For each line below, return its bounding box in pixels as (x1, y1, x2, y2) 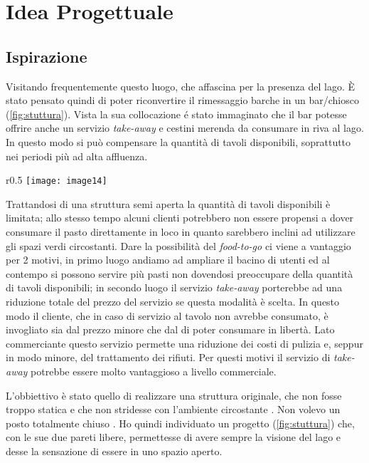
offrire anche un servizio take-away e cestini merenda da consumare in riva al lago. (6, 120, 364, 135)
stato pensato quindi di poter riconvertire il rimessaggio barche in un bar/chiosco (6, 93, 359, 108)
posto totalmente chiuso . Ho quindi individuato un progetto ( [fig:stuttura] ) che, (6, 415, 355, 430)
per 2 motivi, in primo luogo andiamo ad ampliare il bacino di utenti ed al (6, 252, 330, 267)
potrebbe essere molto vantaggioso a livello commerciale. (31, 363, 277, 378)
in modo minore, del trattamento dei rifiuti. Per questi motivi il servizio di (6, 350, 331, 365)
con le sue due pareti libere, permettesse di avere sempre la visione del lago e (6, 430, 341, 444)
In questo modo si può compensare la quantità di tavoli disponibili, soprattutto (6, 134, 351, 149)
